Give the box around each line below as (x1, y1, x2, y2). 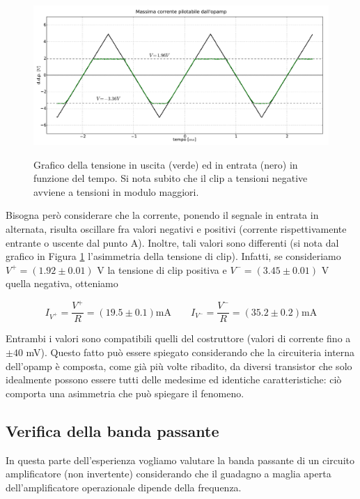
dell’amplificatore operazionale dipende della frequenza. (6, 479, 242, 494)
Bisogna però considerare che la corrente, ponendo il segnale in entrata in (6, 208, 319, 222)
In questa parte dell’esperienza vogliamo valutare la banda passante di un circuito (6, 452, 354, 467)
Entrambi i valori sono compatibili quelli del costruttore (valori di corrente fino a (6, 331, 351, 346)
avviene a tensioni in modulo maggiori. (33, 184, 199, 199)
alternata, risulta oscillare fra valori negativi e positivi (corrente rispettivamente (6, 221, 347, 236)
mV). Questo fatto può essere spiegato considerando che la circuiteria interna (26, 345, 355, 360)
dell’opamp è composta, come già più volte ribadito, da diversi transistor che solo (6, 358, 352, 373)
